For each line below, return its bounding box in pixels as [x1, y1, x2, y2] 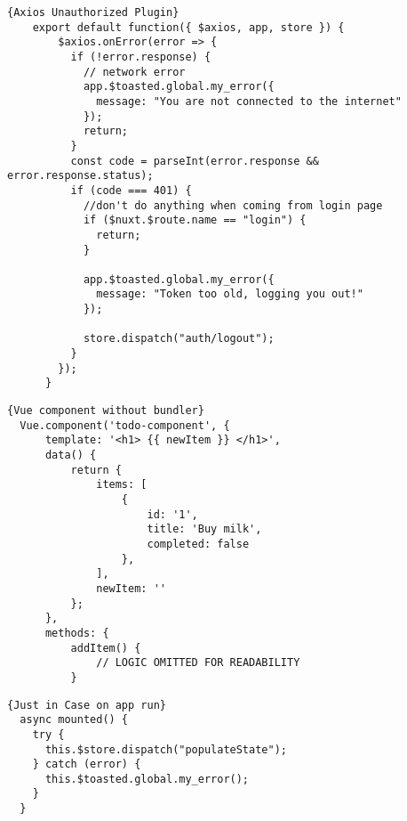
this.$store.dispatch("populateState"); [44, 743, 287, 756]
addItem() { [70, 641, 141, 654]
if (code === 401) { [70, 183, 192, 197]
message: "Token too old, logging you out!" [96, 288, 363, 301]
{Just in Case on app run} [7, 698, 166, 711]
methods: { [44, 626, 109, 639]
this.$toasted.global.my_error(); [44, 772, 250, 785]
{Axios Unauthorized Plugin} [7, 6, 180, 19]
